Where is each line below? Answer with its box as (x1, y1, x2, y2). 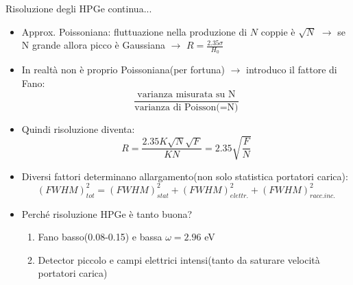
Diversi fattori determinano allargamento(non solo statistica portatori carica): (21, 169, 348, 183)
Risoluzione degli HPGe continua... (5, 1, 152, 15)
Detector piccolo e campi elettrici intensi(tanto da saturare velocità (38, 252, 320, 267)
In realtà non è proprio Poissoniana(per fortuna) (21, 62, 225, 77)
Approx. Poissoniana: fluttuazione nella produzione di (21, 24, 247, 38)
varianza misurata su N (137, 89, 236, 99)
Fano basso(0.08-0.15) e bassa (38, 230, 162, 244)
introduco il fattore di (246, 62, 337, 77)
